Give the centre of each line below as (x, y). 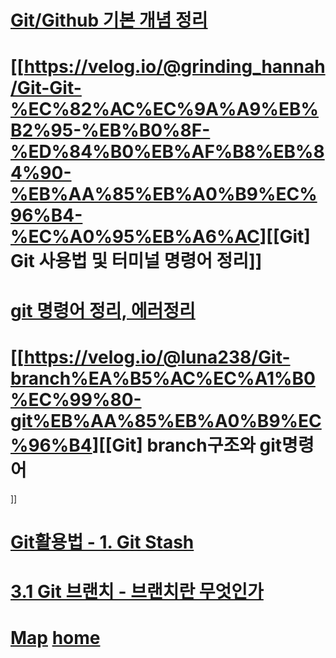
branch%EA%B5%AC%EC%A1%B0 (163, 378)
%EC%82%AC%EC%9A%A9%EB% (164, 109)
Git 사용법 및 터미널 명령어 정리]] (136, 261)
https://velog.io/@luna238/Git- (157, 357)
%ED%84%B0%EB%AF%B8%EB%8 (167, 152)
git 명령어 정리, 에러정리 (103, 310)
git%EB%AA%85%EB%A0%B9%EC (166, 420)
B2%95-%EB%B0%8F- (110, 130)
